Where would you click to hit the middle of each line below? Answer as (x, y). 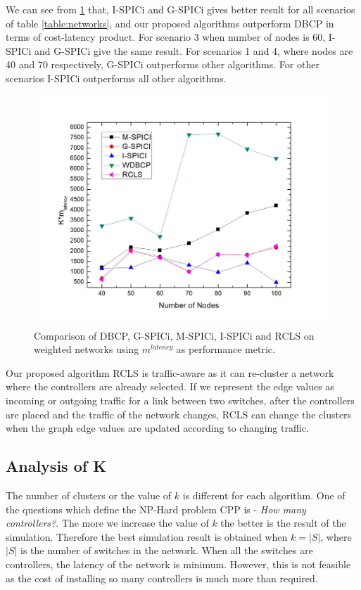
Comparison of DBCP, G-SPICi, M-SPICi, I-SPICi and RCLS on (174, 335)
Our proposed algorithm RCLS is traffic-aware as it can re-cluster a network (170, 372)
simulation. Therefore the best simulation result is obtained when (147, 536)
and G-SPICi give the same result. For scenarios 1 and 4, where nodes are (194, 50)
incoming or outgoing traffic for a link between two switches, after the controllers (180, 400)
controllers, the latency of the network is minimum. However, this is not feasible (178, 564)
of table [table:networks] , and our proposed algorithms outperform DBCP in (170, 23)
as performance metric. (226, 349)
